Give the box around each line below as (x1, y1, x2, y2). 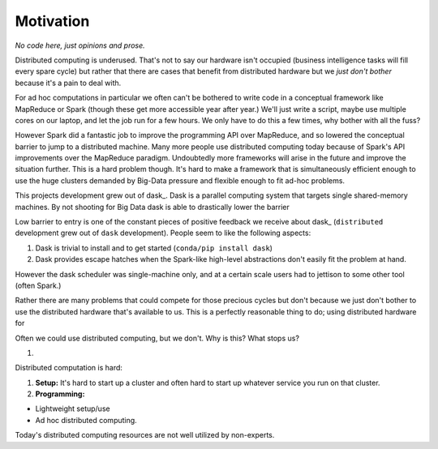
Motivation (15, 12, 90, 30)
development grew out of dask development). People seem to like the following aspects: (15, 228, 311, 238)
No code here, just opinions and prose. (15, 41, 145, 50)
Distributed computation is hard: (15, 363, 123, 373)
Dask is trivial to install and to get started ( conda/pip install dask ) (35, 243, 273, 253)
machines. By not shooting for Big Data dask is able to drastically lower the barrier (15, 202, 290, 212)
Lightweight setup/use (35, 404, 110, 413)
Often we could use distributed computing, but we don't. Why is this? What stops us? (15, 333, 300, 343)
